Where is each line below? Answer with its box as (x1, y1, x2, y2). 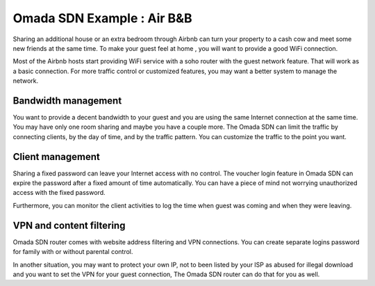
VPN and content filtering (12, 219, 126, 231)
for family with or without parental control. (12, 248, 133, 256)
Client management (12, 150, 101, 163)
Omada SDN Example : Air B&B (12, 10, 192, 26)
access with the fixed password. (12, 189, 106, 197)
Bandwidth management (12, 95, 122, 106)
